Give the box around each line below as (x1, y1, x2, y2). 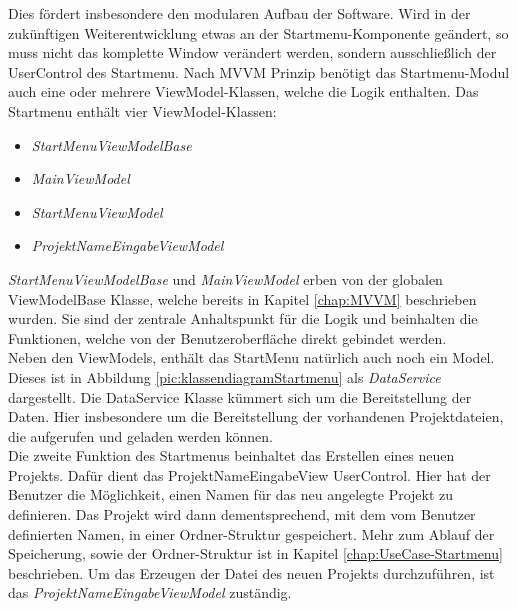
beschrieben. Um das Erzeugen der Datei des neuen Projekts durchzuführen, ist (8, 562, 495, 583)
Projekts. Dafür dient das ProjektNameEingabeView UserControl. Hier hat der (8, 464, 491, 485)
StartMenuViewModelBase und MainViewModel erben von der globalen (8, 268, 443, 289)
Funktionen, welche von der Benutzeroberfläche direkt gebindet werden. (8, 327, 447, 348)
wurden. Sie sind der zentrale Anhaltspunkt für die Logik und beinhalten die (8, 308, 478, 329)
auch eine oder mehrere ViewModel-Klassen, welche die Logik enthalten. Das (8, 81, 479, 102)
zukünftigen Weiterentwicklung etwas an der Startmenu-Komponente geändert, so (8, 22, 509, 43)
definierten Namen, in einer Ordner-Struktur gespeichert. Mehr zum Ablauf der (8, 523, 495, 544)
